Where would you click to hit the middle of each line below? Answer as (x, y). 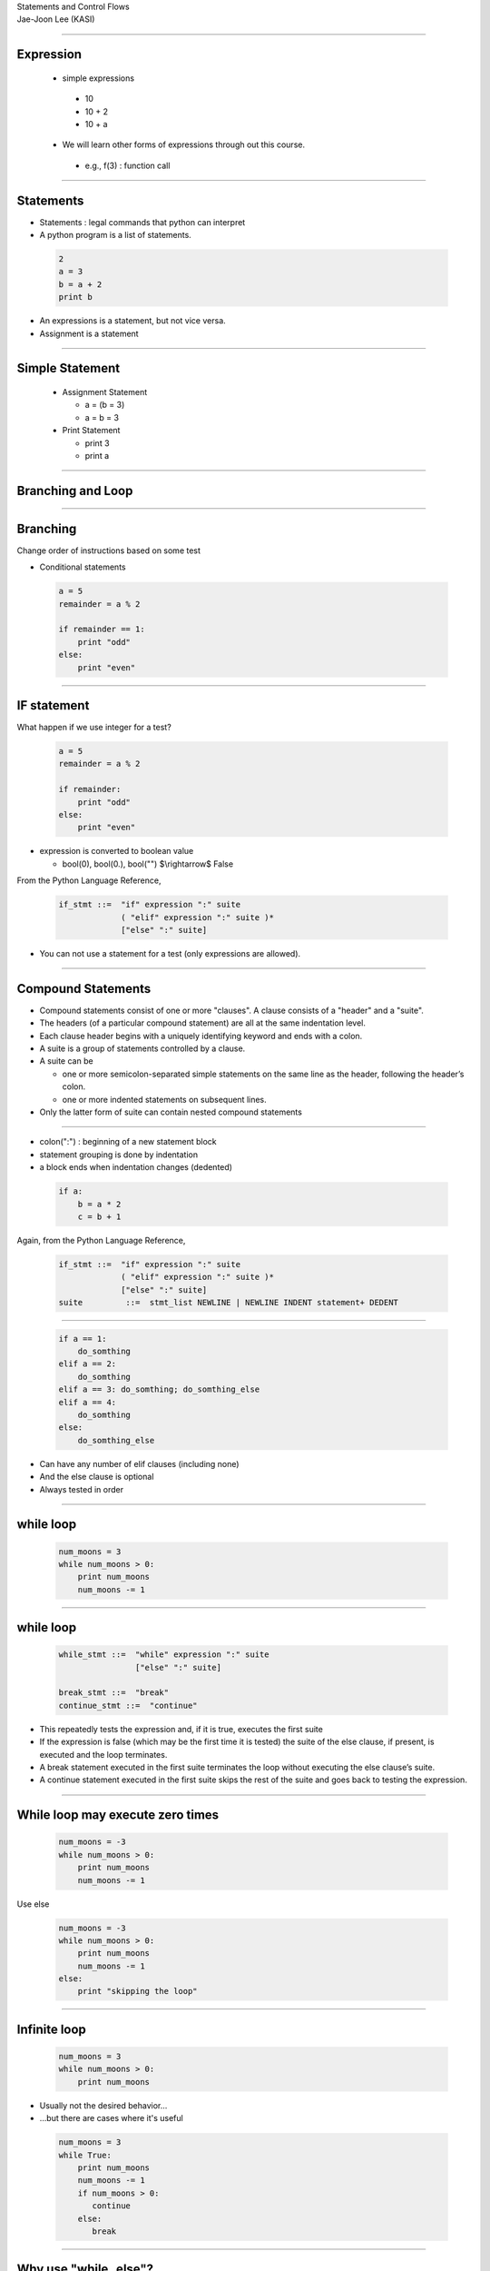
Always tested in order (82, 1489)
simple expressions (98, 78)
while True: (85, 2155)
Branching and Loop (75, 491)
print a (97, 455)
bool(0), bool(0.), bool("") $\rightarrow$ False (148, 864)
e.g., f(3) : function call (127, 165)
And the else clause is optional (97, 1477)
